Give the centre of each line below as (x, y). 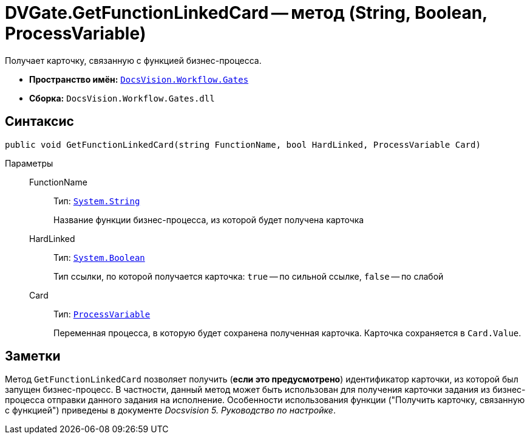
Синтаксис (39, 122)
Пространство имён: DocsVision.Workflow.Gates (139, 79)
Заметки (33, 356)
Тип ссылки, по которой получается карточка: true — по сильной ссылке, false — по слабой (249, 276)
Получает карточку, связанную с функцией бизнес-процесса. (133, 60)
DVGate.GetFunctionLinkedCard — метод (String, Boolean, (246, 13)
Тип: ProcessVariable (102, 314)
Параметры (29, 163)
